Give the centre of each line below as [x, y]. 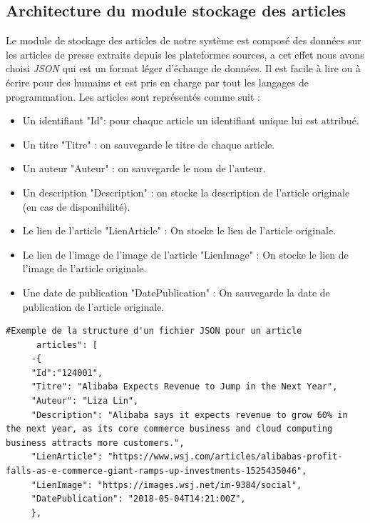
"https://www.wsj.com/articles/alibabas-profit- [225, 457]
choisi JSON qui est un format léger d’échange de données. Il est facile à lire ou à [183, 68]
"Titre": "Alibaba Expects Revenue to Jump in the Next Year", [184, 387]
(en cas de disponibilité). [76, 206]
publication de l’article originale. [93, 306]
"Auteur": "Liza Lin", [85, 401]
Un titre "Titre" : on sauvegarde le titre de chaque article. [149, 144]
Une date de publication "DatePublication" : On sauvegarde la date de [176, 292]
